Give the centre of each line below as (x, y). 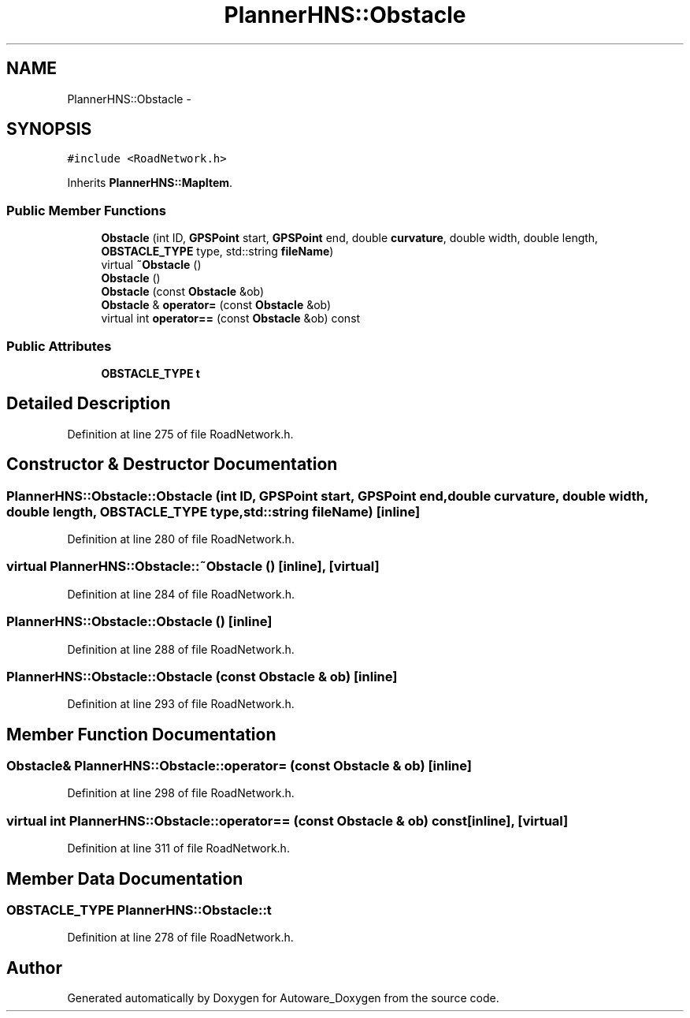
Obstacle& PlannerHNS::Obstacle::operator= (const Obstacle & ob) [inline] (239, 766)
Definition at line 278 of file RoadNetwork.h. (180, 938)
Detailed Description (89, 404)
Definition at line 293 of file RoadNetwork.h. (181, 704)
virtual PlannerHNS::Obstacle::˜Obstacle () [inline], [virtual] (193, 567)
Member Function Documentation (141, 734)
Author (34, 968)
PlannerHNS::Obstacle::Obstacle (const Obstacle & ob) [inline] (202, 676)
